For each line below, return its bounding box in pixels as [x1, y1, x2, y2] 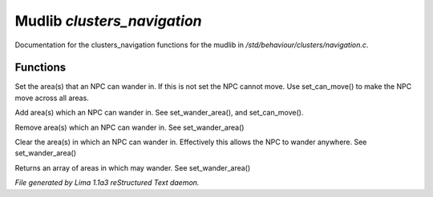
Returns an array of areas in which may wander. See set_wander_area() [14, 163, 251, 172]
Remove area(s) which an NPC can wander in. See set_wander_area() [14, 123, 245, 132]
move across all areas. [14, 93, 90, 103]
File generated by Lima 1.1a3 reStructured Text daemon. [14, 178, 200, 187]
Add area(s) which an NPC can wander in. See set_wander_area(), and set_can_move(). [14, 108, 304, 118]
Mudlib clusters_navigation [14, 12, 202, 30]
